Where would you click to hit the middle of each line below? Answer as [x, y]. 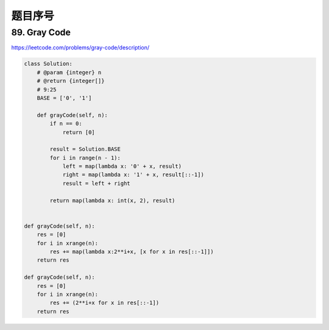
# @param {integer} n [69, 72]
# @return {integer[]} [71, 81]
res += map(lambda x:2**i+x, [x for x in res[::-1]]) [132, 251]
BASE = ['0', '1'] [64, 98]
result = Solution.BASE [85, 149]
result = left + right [96, 183]
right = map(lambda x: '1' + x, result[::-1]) [133, 175]
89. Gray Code [41, 32]
